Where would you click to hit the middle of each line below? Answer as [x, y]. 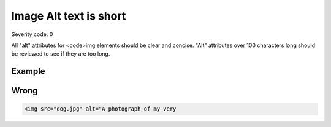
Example [28, 71]
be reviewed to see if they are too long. [61, 54]
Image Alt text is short [69, 16]
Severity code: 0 [32, 34]
